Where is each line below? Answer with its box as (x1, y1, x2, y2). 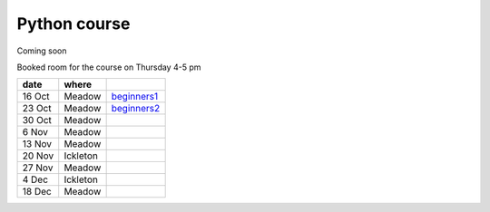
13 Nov (22, 138, 52, 150)
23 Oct (22, 102, 52, 115)
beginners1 (111, 91, 159, 103)
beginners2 (111, 102, 161, 115)
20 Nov (22, 149, 54, 162)
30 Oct (22, 114, 52, 127)
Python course (16, 14, 131, 34)
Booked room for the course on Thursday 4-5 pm (16, 62, 201, 72)
